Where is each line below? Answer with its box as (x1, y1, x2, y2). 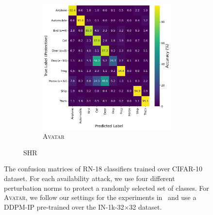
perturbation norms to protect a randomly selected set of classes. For (4, 182, 209, 193)
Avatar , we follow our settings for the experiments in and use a (4, 192, 197, 202)
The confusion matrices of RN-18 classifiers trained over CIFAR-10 (4, 164, 203, 174)
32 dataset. (129, 201, 162, 212)
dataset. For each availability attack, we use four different (4, 173, 175, 183)
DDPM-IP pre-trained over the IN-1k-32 (4, 201, 124, 212)
